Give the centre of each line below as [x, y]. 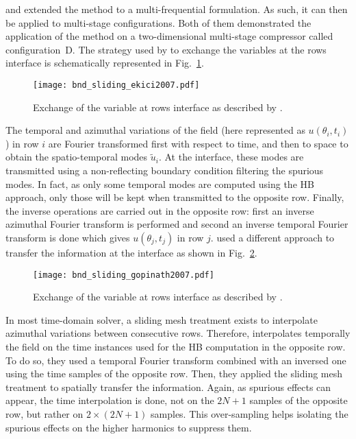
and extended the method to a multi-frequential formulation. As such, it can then [177, 9]
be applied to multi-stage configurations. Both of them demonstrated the [158, 22]
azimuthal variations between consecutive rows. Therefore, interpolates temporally [178, 333]
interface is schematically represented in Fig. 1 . [105, 63]
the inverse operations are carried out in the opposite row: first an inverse [160, 210]
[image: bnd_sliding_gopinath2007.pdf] [124, 275]
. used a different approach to [272, 237]
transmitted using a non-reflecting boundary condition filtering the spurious [165, 170]
